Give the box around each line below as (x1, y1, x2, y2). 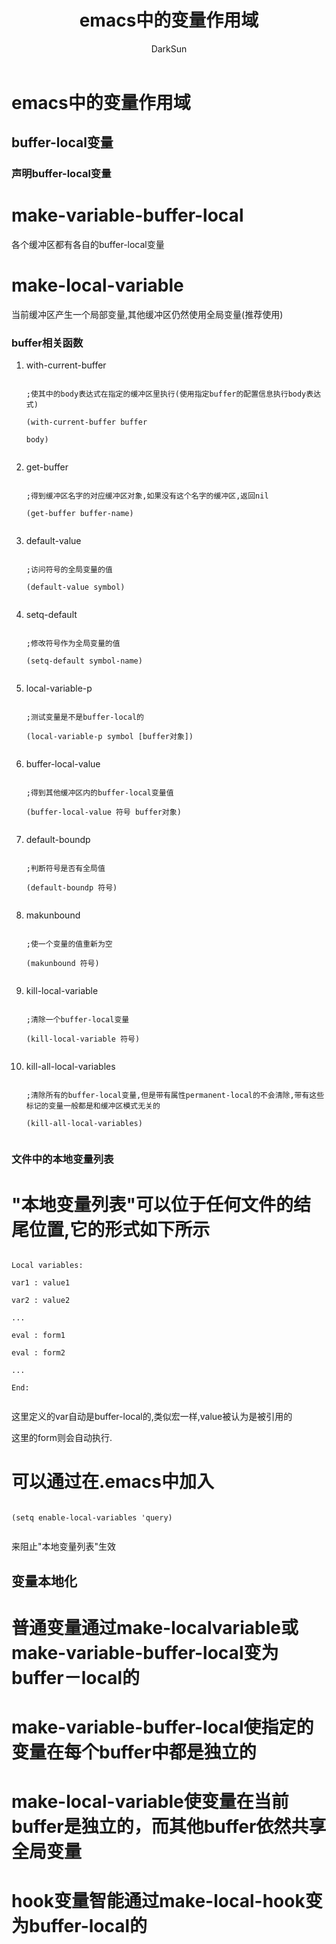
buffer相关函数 (11, 336, 84, 350)
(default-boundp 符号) (25, 883, 118, 893)
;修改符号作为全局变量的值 (25, 639, 121, 649)
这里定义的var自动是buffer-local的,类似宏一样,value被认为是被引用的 (11, 1411, 293, 1423)
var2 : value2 (11, 1296, 71, 1306)
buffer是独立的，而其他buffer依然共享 (11, 1816, 327, 1838)
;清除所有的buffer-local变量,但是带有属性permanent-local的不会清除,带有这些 (25, 1091, 325, 1101)
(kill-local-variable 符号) (25, 1034, 141, 1045)
